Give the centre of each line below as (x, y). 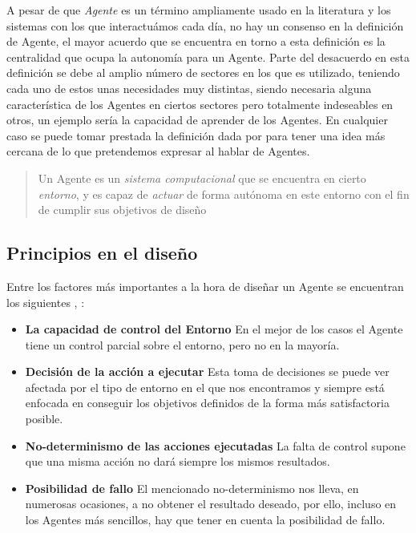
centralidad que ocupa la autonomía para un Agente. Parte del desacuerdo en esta (208, 57)
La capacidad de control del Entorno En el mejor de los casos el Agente (214, 329)
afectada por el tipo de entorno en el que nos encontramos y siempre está (205, 387)
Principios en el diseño (102, 253)
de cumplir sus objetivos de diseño (122, 210)
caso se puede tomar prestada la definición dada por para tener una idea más (196, 135)
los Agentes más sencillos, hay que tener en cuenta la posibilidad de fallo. (205, 520)
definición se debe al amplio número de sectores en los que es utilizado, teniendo (203, 73)
